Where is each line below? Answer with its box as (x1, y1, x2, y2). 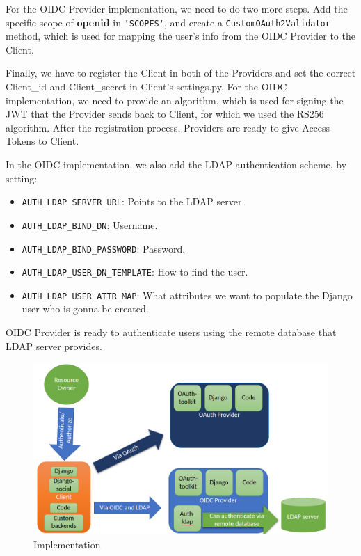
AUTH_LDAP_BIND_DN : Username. (22, 217, 158, 232)
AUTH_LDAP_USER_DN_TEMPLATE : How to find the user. (22, 264, 248, 279)
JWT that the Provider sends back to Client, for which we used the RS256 (6, 106, 324, 121)
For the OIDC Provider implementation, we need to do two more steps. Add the (6, 1, 348, 15)
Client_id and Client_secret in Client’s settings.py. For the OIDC (6, 79, 287, 94)
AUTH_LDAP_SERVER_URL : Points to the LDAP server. (22, 194, 245, 209)
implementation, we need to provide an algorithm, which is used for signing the (6, 93, 344, 107)
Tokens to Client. (6, 134, 79, 148)
